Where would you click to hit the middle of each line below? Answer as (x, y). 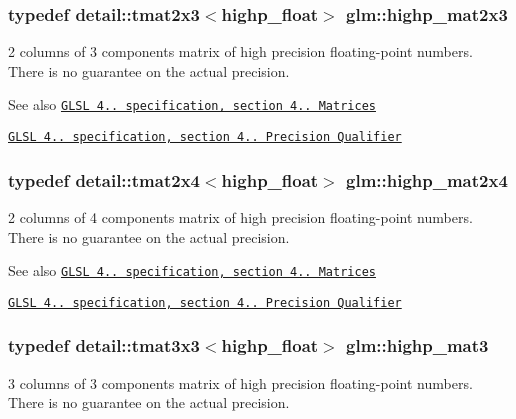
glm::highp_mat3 (417, 345)
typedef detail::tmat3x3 (104, 345)
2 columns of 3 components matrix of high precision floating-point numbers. (240, 51)
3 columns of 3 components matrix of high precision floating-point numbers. (240, 382)
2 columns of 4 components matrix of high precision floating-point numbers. (240, 216)
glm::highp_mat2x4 (427, 179)
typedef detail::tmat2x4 (104, 179)
